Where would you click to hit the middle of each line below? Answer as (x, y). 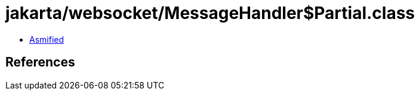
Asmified (47, 39)
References (40, 62)
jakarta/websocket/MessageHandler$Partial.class (210, 13)
